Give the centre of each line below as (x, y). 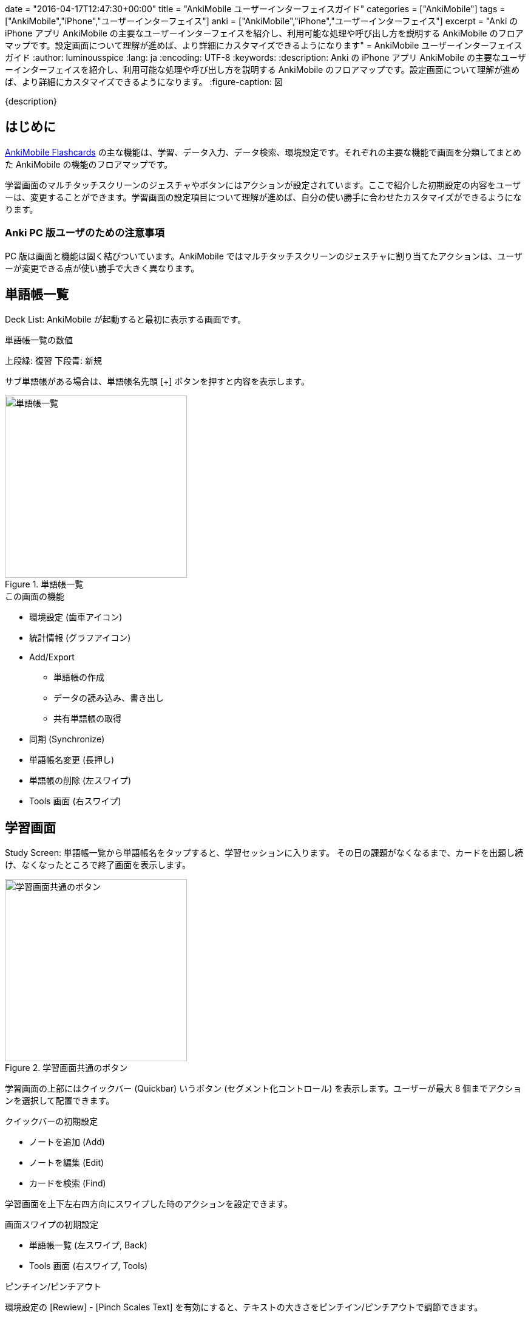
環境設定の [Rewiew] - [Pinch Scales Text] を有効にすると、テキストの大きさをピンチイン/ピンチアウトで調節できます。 (244, 1307)
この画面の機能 (35, 597)
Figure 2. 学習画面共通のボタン (66, 1068)
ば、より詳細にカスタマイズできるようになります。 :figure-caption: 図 (144, 82)
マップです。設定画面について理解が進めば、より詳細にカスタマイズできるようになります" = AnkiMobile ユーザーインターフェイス (264, 45)
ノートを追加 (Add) (67, 1142)
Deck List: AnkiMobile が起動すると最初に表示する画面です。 (126, 320)
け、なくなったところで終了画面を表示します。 (98, 865)
